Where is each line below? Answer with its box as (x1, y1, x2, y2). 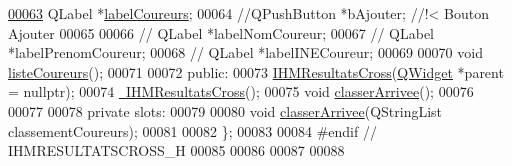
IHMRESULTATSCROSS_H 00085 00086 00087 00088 (8, 140, 345, 161)
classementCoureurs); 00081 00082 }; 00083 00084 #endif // (8, 120, 377, 141)
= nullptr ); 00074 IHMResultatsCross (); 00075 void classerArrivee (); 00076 (8, 81, 474, 102)
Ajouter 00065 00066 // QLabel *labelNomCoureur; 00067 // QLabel (8, 22, 434, 43)
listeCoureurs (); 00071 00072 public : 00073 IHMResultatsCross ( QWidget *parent (8, 61, 504, 82)
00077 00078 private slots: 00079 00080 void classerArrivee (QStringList (8, 100, 443, 121)
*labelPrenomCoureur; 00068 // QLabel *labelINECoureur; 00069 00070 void (8, 42, 483, 63)
